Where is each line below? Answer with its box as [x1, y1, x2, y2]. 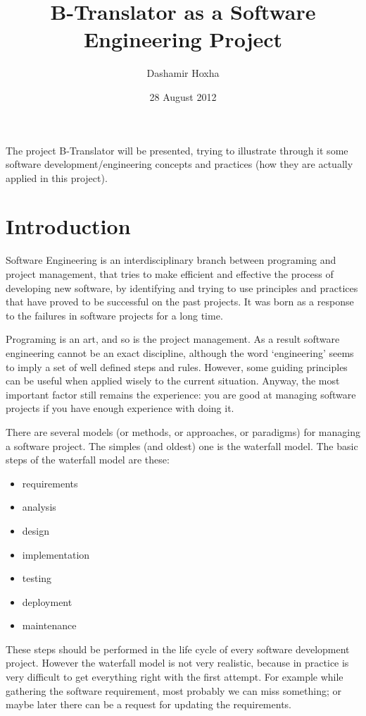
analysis [22, 499, 56, 514]
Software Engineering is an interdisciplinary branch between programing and [6, 253, 336, 267]
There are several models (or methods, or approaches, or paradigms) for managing [6, 424, 360, 439]
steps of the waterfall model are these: [6, 452, 170, 467]
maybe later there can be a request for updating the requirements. [6, 697, 291, 712]
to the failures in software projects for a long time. [6, 308, 223, 322]
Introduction [6, 212, 131, 241]
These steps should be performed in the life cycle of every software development [6, 641, 350, 656]
